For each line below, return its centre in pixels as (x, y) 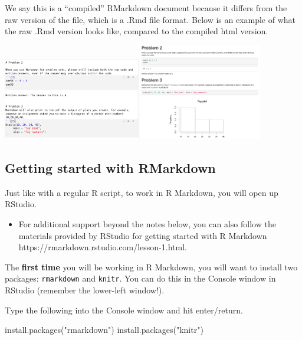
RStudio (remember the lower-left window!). (85, 290)
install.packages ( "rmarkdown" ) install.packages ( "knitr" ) (104, 330)
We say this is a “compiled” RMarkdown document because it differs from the (146, 8)
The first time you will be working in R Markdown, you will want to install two (151, 267)
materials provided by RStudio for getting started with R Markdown (143, 235)
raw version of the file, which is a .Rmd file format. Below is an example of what (150, 19)
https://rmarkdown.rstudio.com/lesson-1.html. (103, 247)
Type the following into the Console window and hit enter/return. (124, 310)
